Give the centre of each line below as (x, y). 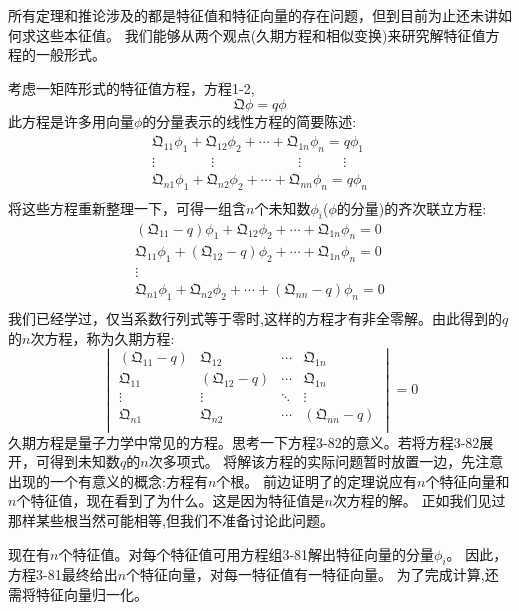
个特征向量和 (467, 480)
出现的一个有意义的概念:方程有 (108, 480)
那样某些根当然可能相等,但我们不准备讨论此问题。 (171, 519)
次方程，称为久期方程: (102, 337)
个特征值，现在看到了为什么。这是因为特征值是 (170, 500)
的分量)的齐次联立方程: (411, 207)
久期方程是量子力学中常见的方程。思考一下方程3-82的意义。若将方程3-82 (244, 441)
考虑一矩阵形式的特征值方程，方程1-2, (131, 87)
